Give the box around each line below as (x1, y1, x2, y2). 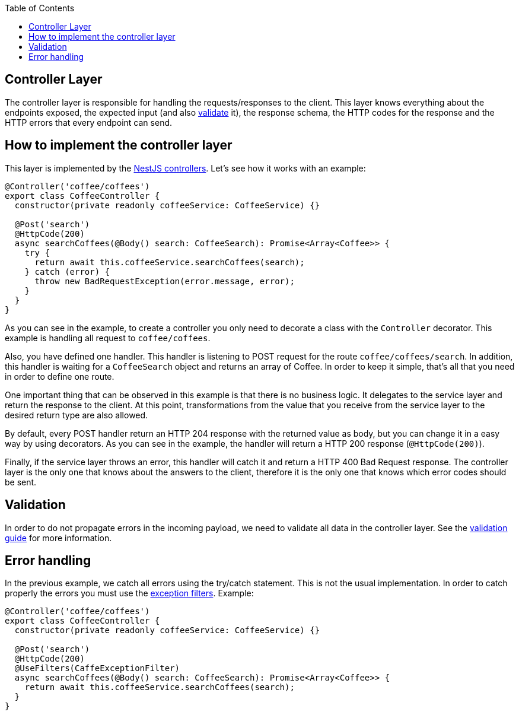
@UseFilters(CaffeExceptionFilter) (14, 663, 180, 673)
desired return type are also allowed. (5, 409, 148, 420)
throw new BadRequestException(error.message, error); (34, 276, 295, 286)
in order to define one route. (5, 371, 114, 382)
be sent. (5, 476, 37, 487)
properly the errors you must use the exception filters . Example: (5, 588, 254, 599)
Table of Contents (5, 3, 75, 13)
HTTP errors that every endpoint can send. (5, 117, 173, 128)
